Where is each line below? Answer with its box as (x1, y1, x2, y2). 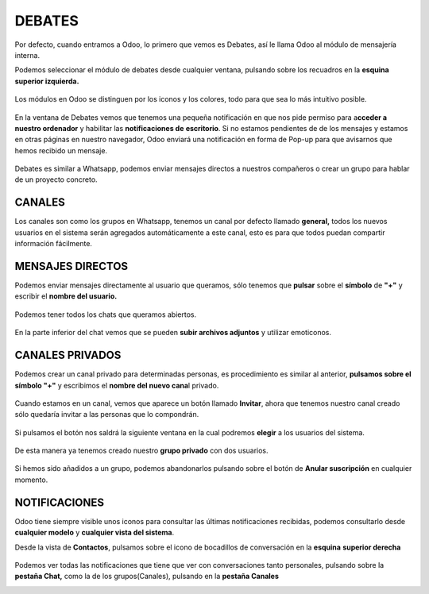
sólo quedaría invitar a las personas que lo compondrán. (14, 410, 199, 419)
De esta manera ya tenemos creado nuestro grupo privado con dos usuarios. (14, 445, 269, 456)
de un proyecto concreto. (14, 175, 99, 184)
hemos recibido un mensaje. (14, 145, 107, 155)
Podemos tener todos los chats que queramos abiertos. (14, 310, 197, 319)
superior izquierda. (14, 76, 79, 86)
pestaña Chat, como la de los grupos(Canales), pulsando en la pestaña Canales (14, 572, 280, 581)
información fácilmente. (14, 239, 93, 249)
